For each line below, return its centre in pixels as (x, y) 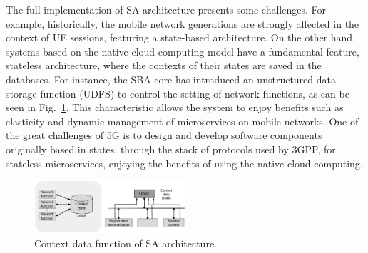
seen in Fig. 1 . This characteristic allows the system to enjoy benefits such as (175, 107)
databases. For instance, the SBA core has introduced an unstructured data (171, 79)
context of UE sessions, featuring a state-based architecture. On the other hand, (181, 37)
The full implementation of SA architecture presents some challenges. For (166, 9)
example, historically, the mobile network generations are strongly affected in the (183, 23)
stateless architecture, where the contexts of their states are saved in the (164, 65)
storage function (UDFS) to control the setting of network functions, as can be (178, 93)
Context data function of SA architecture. (126, 243)
